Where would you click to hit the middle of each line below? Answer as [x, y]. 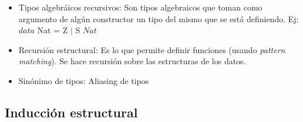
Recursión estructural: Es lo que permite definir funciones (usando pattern [152, 49]
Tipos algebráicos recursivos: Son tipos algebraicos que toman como [140, 7]
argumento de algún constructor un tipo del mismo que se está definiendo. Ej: [159, 18]
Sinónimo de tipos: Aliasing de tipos [84, 80]
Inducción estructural [71, 112]
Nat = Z [53, 30]
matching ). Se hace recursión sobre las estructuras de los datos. [132, 61]
